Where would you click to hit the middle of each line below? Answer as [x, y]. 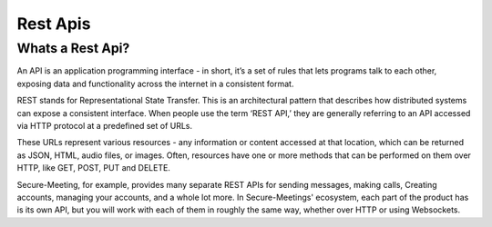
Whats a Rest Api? [73, 48]
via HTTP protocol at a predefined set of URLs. [105, 125]
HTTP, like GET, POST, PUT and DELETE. [93, 168]
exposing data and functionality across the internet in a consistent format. [155, 84]
